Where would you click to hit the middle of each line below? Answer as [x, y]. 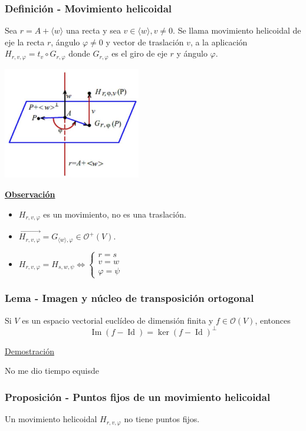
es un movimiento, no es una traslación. [115, 214]
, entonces [273, 320]
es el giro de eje [139, 53]
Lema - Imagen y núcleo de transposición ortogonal [129, 298]
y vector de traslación [145, 42]
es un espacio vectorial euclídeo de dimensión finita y [118, 320]
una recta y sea [93, 30]
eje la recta [25, 42]
